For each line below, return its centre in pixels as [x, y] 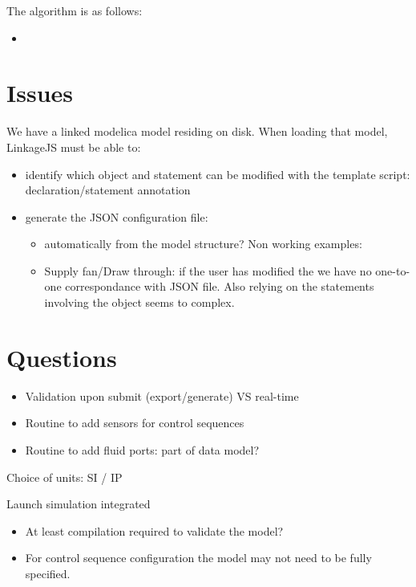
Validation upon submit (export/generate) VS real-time [162, 395]
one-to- [393, 270]
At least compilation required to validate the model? [154, 530]
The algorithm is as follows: [75, 10]
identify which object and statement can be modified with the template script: [218, 174]
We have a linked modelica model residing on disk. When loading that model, [197, 131]
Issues [40, 93]
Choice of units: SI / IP [65, 477]
